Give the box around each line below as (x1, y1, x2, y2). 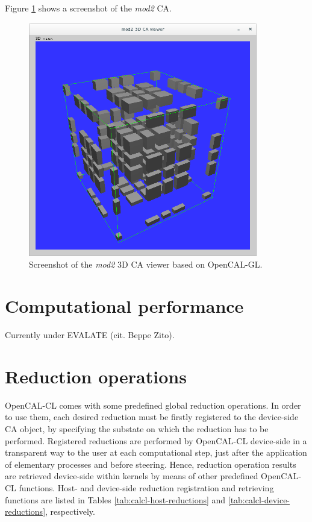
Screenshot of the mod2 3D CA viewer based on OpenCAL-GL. (29, 258, 263, 271)
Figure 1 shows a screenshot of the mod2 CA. (5, 2, 172, 14)
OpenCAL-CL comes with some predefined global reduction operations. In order (5, 398, 301, 411)
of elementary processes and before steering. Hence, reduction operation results (5, 458, 296, 470)
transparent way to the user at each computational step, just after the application (5, 446, 307, 459)
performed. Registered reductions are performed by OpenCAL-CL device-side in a (5, 434, 307, 447)
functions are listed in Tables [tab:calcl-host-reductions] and (5, 493, 226, 506)
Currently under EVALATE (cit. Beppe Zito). (5, 329, 175, 341)
